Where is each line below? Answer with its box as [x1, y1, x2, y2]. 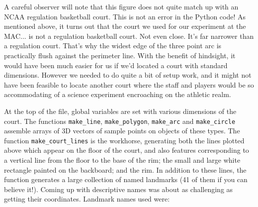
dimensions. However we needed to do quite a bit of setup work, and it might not [4, 70, 252, 80]
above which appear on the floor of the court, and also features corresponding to [4, 145, 249, 155]
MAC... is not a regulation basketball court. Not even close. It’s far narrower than [4, 30, 254, 41]
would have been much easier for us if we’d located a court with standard [4, 60, 228, 70]
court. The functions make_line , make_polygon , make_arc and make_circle [4, 115, 236, 126]
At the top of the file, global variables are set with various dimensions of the [4, 105, 237, 116]
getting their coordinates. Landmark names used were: [4, 194, 170, 204]
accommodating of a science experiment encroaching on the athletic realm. [4, 89, 231, 100]
